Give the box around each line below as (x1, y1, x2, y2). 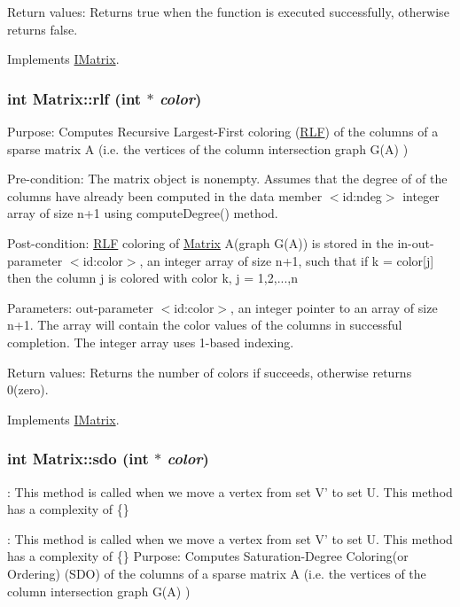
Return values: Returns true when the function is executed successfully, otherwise (7, 3, 449, 20)
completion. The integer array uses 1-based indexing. (7, 332, 294, 351)
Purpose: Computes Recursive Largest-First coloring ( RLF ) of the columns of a (7, 122, 439, 140)
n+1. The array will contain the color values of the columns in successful (7, 315, 402, 334)
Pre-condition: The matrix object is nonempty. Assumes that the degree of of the (7, 169, 448, 188)
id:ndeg (342, 186, 382, 205)
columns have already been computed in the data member (7, 186, 323, 205)
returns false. (7, 19, 78, 38)
